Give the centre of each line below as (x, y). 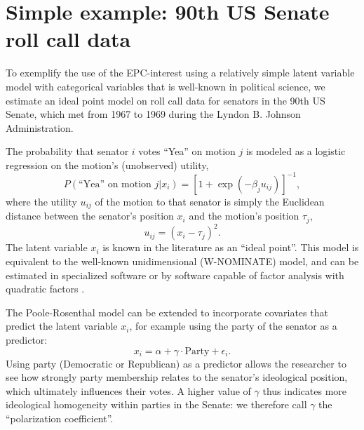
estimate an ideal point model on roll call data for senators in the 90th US (166, 100)
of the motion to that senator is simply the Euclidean (210, 201)
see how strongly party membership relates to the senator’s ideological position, (177, 377)
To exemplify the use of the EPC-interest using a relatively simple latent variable (180, 73)
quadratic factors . (45, 289)
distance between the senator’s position (90, 216)
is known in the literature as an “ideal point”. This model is (231, 247)
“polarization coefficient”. (60, 418)
